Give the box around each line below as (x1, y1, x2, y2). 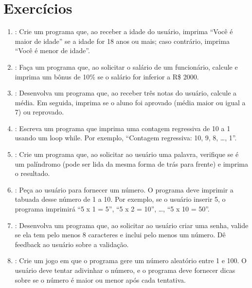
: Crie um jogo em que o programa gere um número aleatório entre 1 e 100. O (15, 255, 247, 266)
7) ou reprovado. (15, 107, 64, 117)
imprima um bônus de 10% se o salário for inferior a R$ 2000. (15, 71, 199, 81)
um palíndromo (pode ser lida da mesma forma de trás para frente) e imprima (15, 158, 249, 169)
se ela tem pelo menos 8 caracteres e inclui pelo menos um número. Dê (15, 230, 226, 240)
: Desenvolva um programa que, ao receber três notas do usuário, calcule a (15, 88, 237, 98)
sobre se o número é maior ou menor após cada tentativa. (15, 274, 186, 285)
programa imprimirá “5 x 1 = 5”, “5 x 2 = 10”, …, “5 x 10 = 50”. (15, 204, 210, 214)
